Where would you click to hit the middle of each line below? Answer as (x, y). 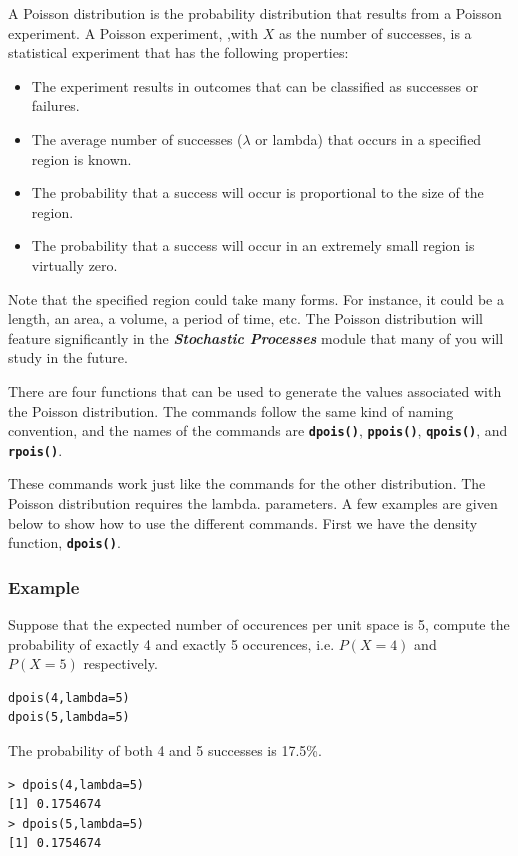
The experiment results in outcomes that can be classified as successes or (255, 85)
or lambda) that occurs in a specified (368, 138)
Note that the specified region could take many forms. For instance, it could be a (256, 298)
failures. (55, 105)
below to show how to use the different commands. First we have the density (243, 522)
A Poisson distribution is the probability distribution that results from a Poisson (255, 13)
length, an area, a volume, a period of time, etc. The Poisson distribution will (246, 318)
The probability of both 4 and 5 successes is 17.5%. (165, 750)
